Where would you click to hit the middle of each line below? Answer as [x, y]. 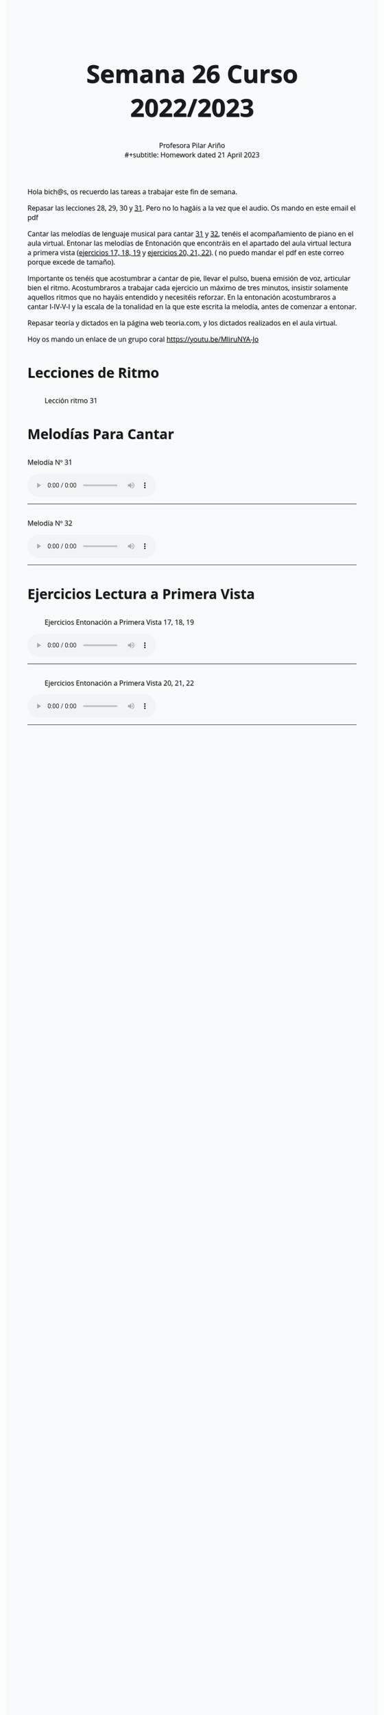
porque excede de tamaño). [72, 262]
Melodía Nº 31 [50, 462]
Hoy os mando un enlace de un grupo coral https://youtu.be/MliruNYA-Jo [143, 339]
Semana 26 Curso [192, 73]
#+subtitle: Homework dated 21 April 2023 [192, 155]
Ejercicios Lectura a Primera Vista [141, 594]
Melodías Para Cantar [101, 434]
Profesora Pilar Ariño [192, 146]
